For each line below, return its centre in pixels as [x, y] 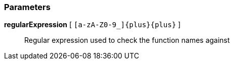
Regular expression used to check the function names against [127, 40]
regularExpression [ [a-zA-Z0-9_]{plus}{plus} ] [92, 25]
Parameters [27, 7]
